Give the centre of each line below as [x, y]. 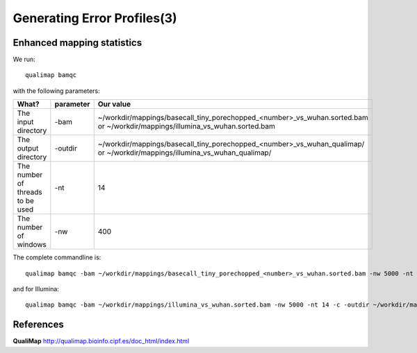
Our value [114, 104]
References [38, 325]
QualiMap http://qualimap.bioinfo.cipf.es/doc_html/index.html [101, 341]
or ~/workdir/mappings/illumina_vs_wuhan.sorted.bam [187, 126]
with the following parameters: [56, 91]
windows [32, 245]
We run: [24, 60]
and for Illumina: [36, 289]
